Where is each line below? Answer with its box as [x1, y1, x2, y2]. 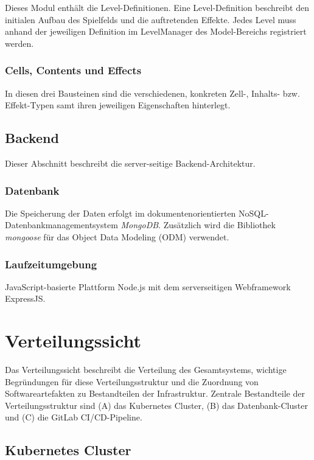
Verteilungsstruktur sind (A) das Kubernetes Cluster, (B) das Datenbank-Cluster [5, 399, 308, 411]
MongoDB [120, 218, 159, 231]
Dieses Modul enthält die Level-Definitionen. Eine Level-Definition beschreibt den [5, 1, 310, 13]
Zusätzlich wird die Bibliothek [163, 218, 276, 231]
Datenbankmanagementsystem [5, 218, 118, 231]
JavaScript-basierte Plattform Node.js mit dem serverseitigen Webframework [5, 280, 291, 293]
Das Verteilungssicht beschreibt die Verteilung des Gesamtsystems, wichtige [5, 363, 287, 376]
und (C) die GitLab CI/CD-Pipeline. [5, 411, 142, 423]
